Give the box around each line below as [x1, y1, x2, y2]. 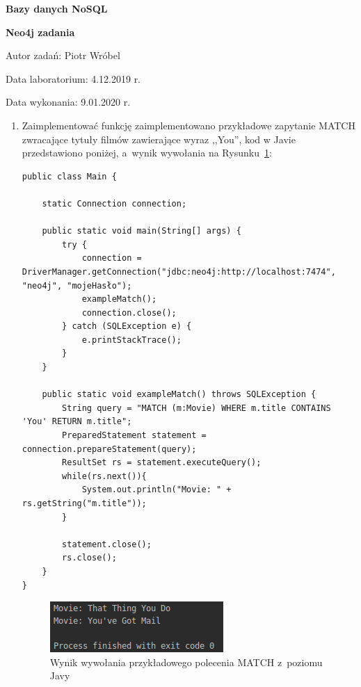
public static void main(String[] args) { [42, 226, 241, 236]
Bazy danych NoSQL [6, 1, 108, 15]
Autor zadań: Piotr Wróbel [6, 48, 120, 63]
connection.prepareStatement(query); [22, 444, 197, 454]
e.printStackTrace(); [81, 334, 182, 345]
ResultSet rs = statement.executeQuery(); [62, 458, 262, 468]
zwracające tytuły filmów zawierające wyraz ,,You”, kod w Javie [22, 131, 296, 146]
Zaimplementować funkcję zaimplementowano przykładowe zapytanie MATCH [22, 118, 355, 132]
